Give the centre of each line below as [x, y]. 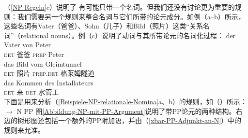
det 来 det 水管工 [31, 92]
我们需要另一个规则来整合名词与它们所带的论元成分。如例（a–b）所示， [131, 16]
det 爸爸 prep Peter [34, 54]
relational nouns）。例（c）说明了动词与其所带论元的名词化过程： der [128, 35]
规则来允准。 [24, 130]
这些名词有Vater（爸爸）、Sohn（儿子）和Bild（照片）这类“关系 [103, 26]
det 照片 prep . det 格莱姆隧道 [49, 73]
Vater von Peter [28, 45]
